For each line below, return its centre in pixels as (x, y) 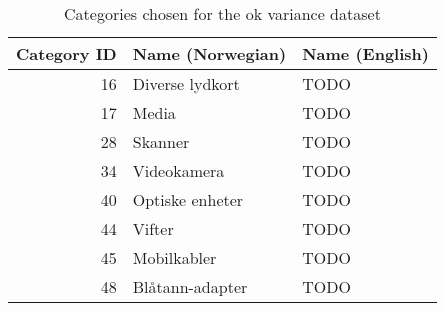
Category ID (66, 53)
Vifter (153, 228)
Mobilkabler (174, 257)
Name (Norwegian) (209, 53)
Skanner (161, 141)
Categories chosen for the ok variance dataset (222, 13)
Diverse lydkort (186, 83)
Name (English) (365, 53)
